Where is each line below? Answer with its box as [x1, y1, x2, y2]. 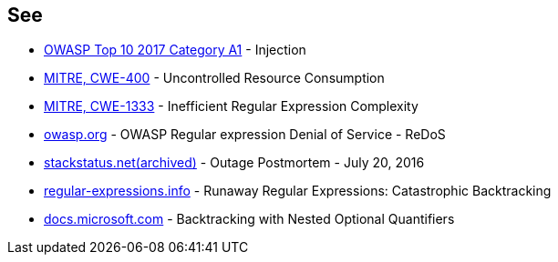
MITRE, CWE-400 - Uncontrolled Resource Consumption [44, 70, 385, 86]
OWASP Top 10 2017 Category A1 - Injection [44, 42, 306, 58]
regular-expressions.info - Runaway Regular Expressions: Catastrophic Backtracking [44, 183, 552, 199]
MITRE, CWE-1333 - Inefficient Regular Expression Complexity [44, 98, 418, 115]
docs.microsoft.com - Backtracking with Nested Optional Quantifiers [44, 211, 455, 227]
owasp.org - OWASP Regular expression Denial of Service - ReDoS [44, 126, 446, 143]
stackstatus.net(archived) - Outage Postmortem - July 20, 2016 [44, 155, 425, 171]
